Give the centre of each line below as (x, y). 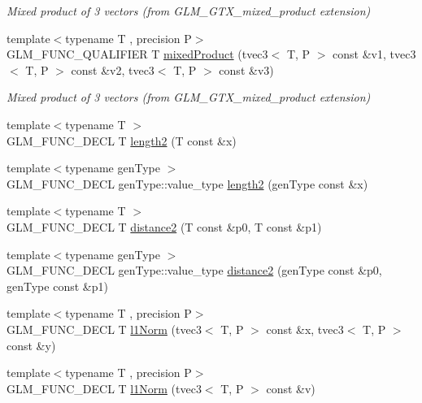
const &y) (31, 345)
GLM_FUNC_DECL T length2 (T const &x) (122, 140)
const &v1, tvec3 (374, 54)
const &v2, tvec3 (113, 69)
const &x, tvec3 (305, 329)
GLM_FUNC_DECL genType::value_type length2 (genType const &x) (187, 183)
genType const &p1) (57, 286)
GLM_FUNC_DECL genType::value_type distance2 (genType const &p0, (194, 270)
